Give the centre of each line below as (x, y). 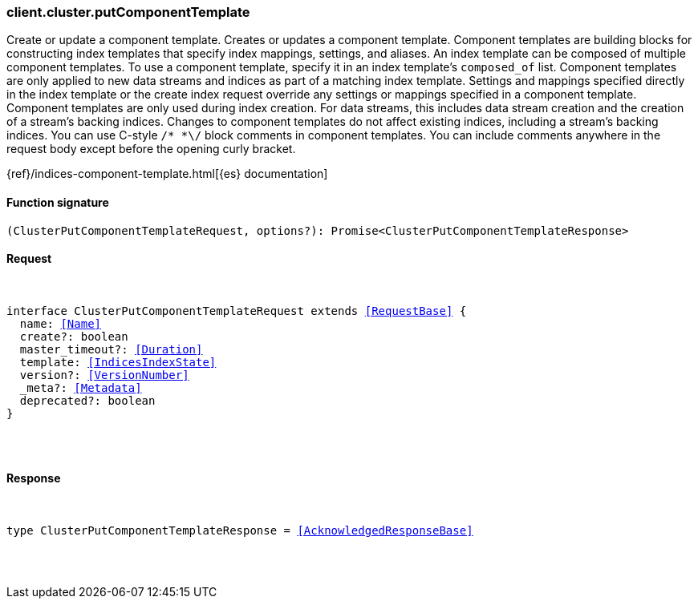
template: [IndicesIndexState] (118, 362)
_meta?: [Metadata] (81, 387)
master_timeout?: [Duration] (111, 349)
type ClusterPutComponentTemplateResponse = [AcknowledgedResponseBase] (240, 531)
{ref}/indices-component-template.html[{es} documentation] (167, 174)
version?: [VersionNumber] (104, 375)
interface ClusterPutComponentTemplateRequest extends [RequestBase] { (237, 311)
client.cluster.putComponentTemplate (128, 12)
